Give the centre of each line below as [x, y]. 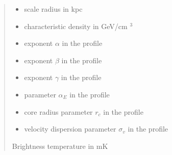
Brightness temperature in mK [60, 146]
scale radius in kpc [53, 9]
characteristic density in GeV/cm [76, 26]
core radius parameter [58, 111]
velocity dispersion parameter [70, 129]
